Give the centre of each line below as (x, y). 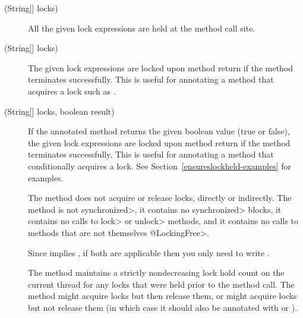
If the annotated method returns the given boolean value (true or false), (159, 131)
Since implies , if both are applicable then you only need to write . (149, 252)
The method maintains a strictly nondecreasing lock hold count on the (156, 273)
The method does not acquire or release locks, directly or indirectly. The (160, 198)
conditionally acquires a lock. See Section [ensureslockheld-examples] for (160, 166)
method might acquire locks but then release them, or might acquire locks (162, 296)
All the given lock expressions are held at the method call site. (142, 28)
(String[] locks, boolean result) (59, 111)
